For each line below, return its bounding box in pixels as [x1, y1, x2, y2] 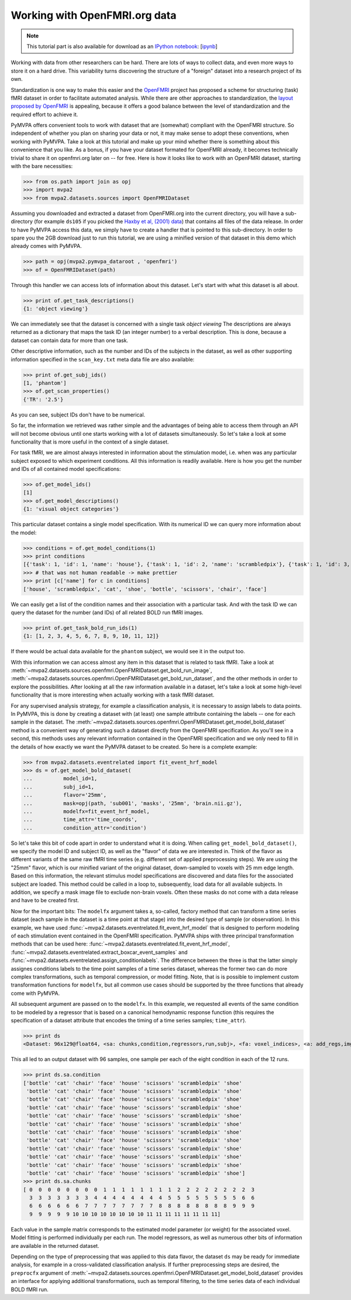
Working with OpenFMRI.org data [11, 9, 177, 22]
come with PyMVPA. [11, 989, 60, 997]
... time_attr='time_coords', [23, 816, 137, 823]
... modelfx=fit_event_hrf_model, [23, 808, 150, 814]
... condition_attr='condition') [23, 824, 147, 831]
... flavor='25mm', [23, 791, 107, 799]
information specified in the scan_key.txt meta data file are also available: [11, 356, 195, 363]
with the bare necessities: [11, 163, 73, 170]
